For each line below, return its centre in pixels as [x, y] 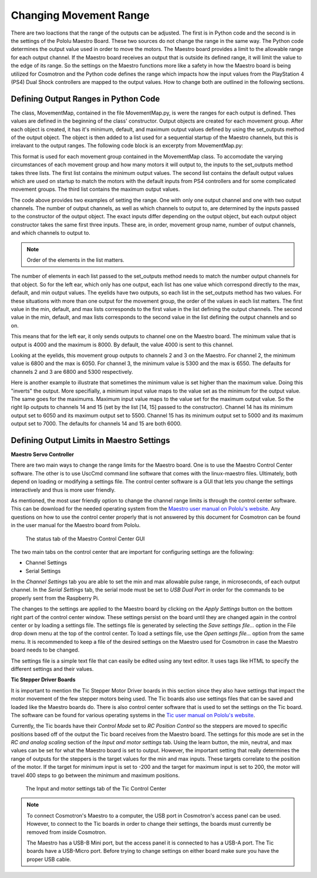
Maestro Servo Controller [43, 454]
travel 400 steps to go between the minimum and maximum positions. [95, 775]
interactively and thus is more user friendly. [63, 489]
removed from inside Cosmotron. [67, 832]
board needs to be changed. [45, 650]
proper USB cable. [49, 859]
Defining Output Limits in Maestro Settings [90, 440]
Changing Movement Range [80, 15]
